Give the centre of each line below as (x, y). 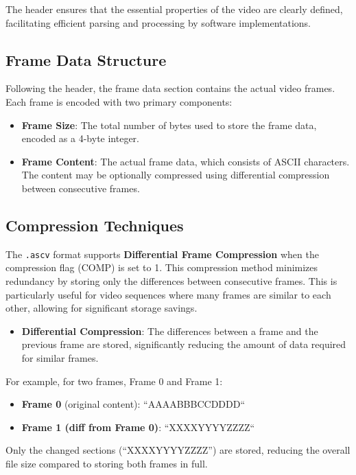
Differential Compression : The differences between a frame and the (170, 331)
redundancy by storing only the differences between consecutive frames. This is (171, 281)
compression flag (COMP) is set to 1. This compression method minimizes (162, 267)
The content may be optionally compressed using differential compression (176, 175)
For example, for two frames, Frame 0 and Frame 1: (114, 381)
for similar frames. (60, 357)
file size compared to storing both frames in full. (107, 463)
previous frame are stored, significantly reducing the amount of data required (184, 344)
